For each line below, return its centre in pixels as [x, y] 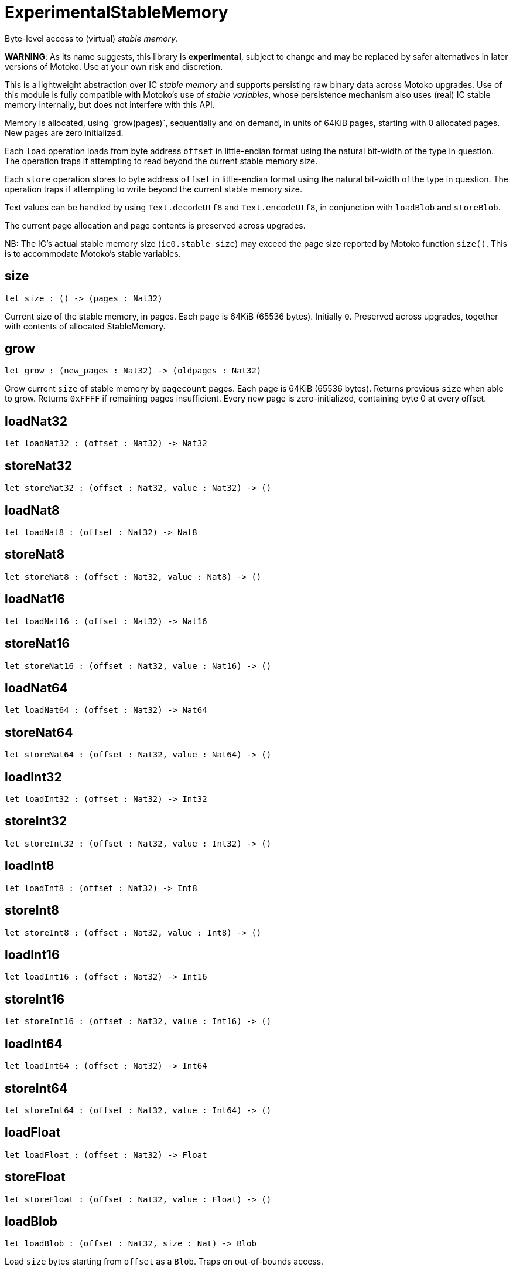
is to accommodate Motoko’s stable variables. [93, 253]
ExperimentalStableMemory [117, 12]
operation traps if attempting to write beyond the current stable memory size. [153, 189]
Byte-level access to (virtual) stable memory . [91, 38]
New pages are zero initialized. [64, 132]
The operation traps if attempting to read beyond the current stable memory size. [161, 161]
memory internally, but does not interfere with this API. [110, 104]
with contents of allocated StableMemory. [85, 326]
